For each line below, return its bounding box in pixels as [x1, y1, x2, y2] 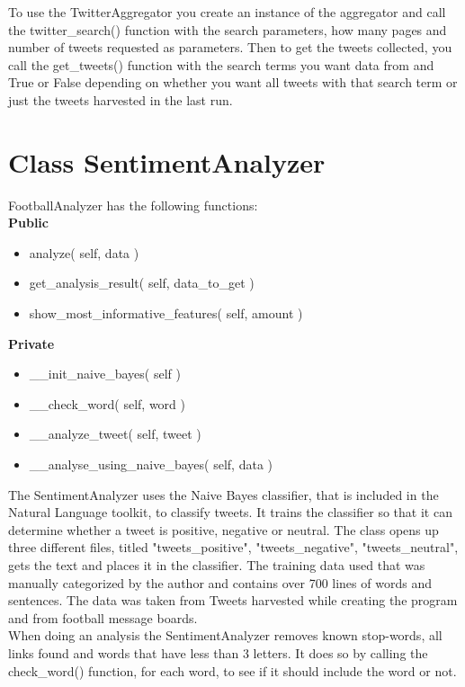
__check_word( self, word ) [29, 394, 185, 413]
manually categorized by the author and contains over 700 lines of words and [8, 573, 432, 592]
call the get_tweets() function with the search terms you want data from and [8, 55, 434, 74]
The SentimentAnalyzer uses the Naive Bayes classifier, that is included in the [8, 485, 439, 504]
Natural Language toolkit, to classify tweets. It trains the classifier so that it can [8, 503, 452, 522]
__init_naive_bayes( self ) [29, 364, 181, 383]
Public [8, 213, 49, 232]
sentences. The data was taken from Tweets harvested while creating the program [8, 591, 458, 610]
